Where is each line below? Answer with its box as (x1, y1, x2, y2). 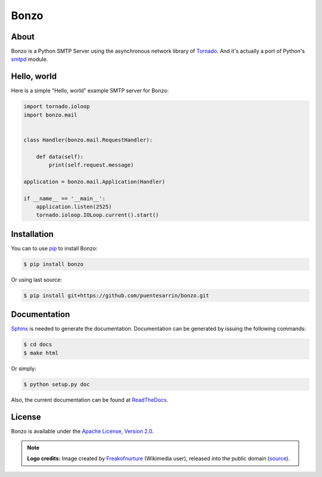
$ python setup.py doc (23, 381, 90, 387)
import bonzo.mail (23, 111, 78, 118)
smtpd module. (11, 56, 48, 63)
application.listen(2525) (36, 204, 112, 210)
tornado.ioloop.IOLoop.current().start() (36, 212, 159, 219)
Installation (11, 229, 54, 239)
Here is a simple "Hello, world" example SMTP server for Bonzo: (11, 87, 169, 94)
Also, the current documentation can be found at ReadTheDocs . (11, 396, 168, 403)
